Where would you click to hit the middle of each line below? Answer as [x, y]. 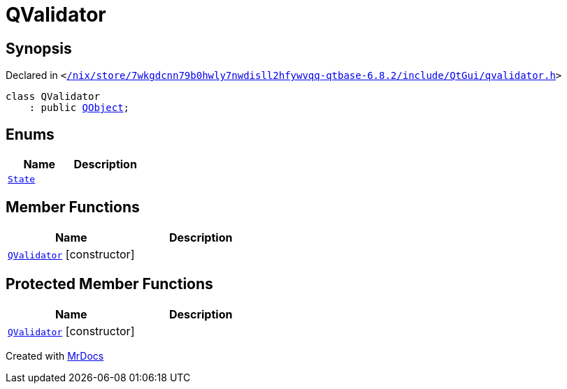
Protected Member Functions [109, 284]
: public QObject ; [79, 108]
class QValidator [53, 97]
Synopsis [39, 48]
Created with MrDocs [55, 355]
